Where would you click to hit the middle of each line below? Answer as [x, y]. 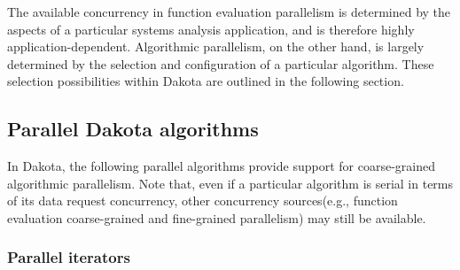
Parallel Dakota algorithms [133, 129]
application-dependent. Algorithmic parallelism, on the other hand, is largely [216, 46]
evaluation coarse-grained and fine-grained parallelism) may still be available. [217, 217]
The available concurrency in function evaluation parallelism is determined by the [229, 12]
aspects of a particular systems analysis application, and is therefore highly [211, 29]
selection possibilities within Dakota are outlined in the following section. [206, 81]
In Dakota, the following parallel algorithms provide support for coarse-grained [221, 166]
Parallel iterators [69, 257]
